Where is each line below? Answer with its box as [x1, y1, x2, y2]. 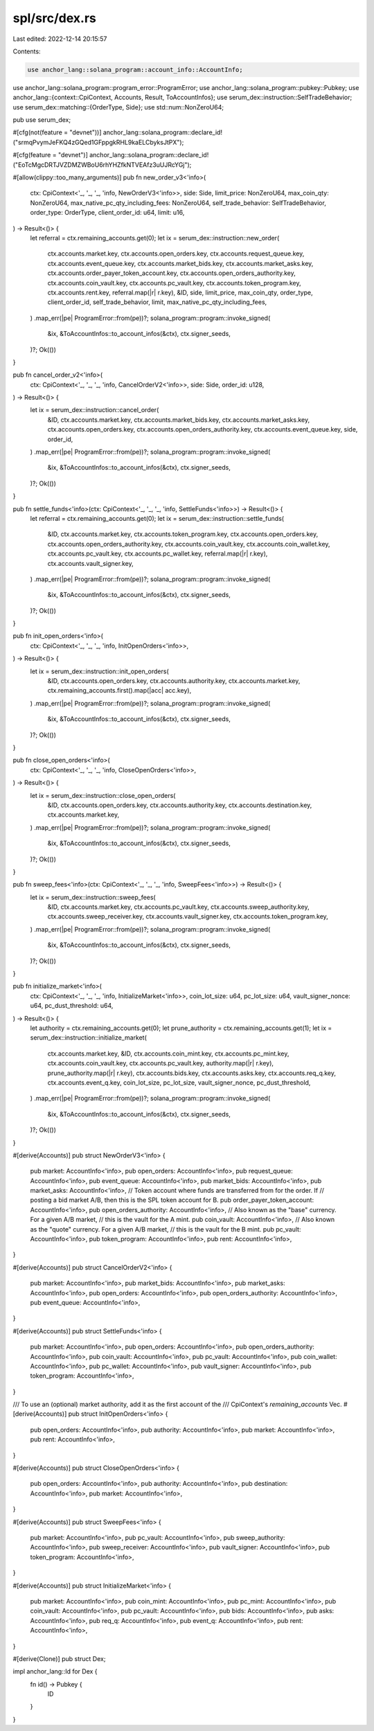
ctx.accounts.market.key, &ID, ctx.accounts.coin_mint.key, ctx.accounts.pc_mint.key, [47, 1049, 290, 1058]
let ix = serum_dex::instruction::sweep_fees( [30, 893, 156, 901]
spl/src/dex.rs [12, 10, 96, 26]
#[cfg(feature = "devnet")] [12, 151, 88, 159]
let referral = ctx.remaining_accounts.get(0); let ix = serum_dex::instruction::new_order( [30, 233, 280, 242]
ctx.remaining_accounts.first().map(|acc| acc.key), [47, 686, 192, 695]
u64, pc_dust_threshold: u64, [30, 1002, 114, 1010]
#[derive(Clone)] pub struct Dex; [12, 1654, 106, 1662]
